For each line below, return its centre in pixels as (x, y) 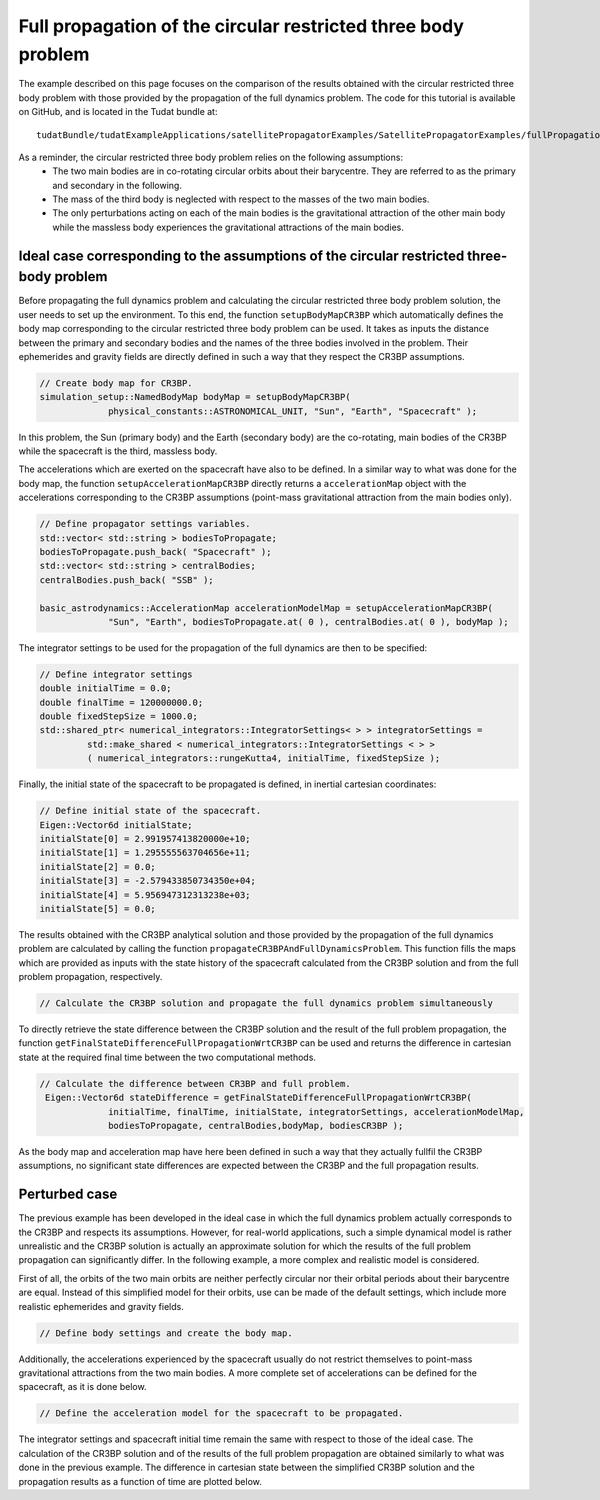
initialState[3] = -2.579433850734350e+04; (148, 881)
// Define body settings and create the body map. (166, 1333)
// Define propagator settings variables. (145, 524)
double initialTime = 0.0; (105, 688)
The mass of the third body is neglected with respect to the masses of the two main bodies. (241, 199)
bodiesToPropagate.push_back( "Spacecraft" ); (155, 551)
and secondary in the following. (117, 185)
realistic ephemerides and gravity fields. (101, 1306)
